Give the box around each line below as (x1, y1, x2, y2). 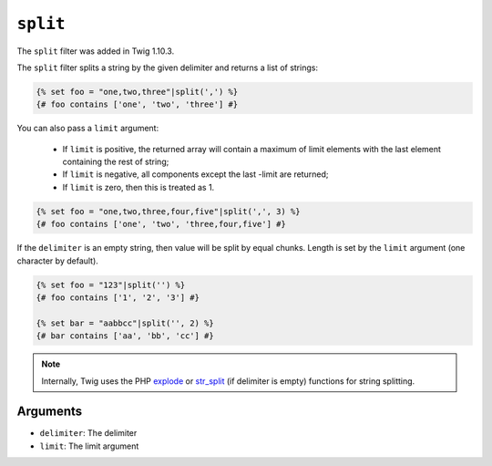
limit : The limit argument (39, 440, 139, 451)
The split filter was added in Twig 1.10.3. (16, 46, 175, 57)
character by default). (16, 255, 99, 266)
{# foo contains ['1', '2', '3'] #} (36, 292, 200, 303)
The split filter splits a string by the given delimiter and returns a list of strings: (16, 62, 319, 73)
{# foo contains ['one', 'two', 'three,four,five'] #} (36, 219, 286, 230)
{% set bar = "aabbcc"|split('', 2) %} (36, 317, 214, 328)
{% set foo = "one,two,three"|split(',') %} (36, 87, 239, 97)
